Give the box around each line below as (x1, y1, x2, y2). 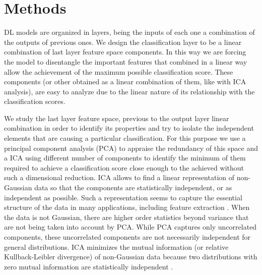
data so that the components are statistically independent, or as (34, 182, 232, 193)
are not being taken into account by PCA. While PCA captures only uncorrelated (4, 222, 257, 232)
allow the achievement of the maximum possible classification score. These (4, 66, 233, 77)
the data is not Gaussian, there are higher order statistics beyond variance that (4, 211, 249, 222)
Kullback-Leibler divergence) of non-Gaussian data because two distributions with (4, 251, 257, 262)
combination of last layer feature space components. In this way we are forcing (4, 46, 246, 57)
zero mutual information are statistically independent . (4, 261, 173, 271)
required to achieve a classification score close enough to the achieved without (4, 162, 244, 173)
